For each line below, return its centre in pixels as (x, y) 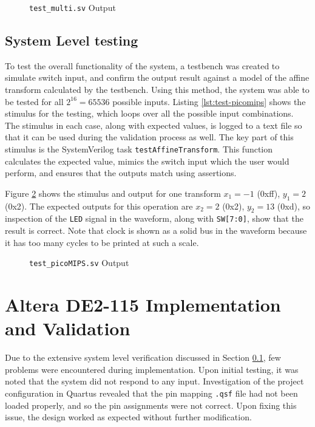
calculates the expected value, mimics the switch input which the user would (147, 161)
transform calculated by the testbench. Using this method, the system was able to (157, 90)
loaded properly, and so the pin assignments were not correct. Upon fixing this (151, 405)
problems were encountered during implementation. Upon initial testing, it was (152, 369)
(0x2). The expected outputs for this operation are (99, 206)
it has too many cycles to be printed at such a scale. (102, 242)
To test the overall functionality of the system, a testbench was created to (142, 65)
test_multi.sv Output (73, 7)
